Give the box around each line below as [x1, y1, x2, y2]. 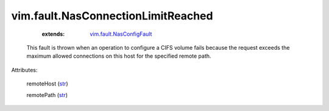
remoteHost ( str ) [26, 80, 68, 87]
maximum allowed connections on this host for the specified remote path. [26, 52, 211, 60]
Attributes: [11, 66, 38, 73]
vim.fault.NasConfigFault [90, 30, 152, 38]
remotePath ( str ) [26, 91, 68, 98]
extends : [41, 30, 65, 38]
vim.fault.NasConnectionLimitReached [11, 9, 213, 22]
